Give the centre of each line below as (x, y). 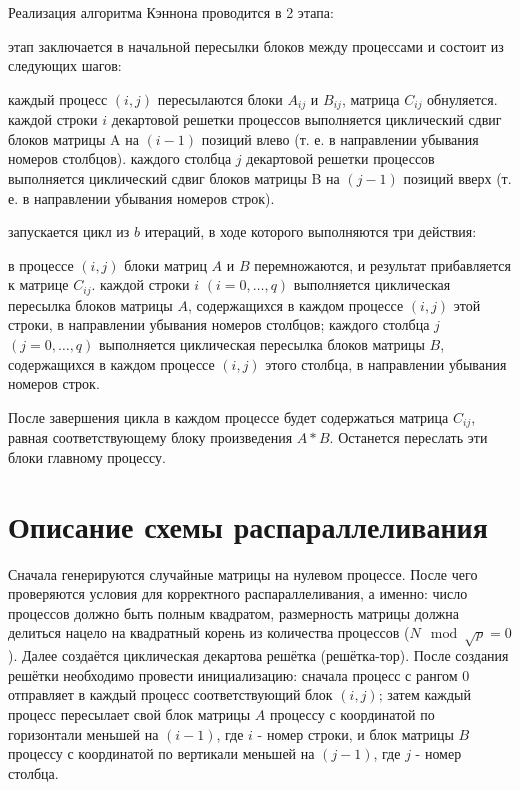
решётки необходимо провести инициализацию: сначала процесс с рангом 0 (239, 674)
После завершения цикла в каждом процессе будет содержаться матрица (228, 416)
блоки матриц (165, 264)
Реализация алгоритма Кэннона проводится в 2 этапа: (171, 12)
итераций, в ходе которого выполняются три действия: (310, 231)
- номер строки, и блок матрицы (355, 733)
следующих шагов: (65, 65)
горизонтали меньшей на (83, 733)
